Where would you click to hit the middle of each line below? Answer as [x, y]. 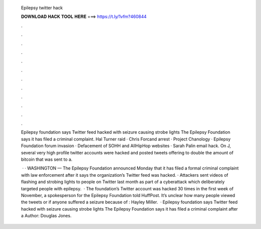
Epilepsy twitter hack [42, 8]
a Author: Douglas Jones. [46, 216]
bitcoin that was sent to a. [47, 159]
